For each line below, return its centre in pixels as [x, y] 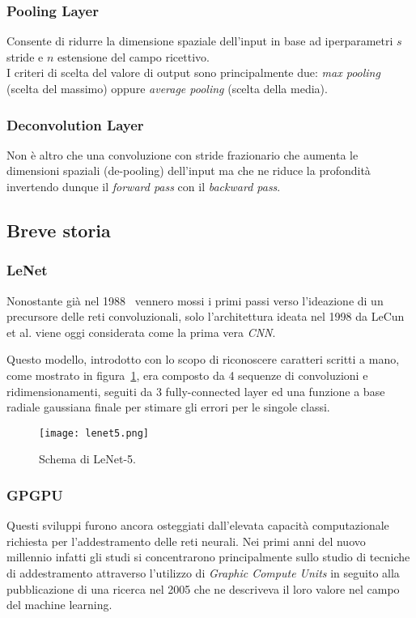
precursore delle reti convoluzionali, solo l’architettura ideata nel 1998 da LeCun [206, 316]
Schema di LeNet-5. [87, 459]
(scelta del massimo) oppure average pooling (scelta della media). [167, 88]
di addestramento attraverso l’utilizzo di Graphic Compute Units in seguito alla [203, 573]
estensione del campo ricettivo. [133, 56]
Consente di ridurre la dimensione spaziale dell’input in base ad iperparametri [200, 41]
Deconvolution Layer [75, 124]
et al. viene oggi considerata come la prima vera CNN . [141, 332]
